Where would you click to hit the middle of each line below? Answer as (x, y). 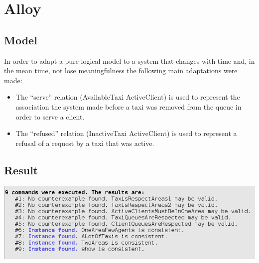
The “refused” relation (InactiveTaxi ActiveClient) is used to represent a (126, 133)
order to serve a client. (50, 116)
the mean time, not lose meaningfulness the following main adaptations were (121, 70)
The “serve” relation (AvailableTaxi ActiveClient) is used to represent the (128, 97)
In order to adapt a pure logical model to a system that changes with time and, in (129, 61)
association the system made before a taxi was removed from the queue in (129, 106)
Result (21, 170)
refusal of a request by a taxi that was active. (85, 143)
